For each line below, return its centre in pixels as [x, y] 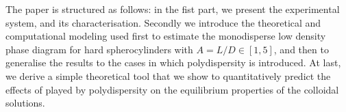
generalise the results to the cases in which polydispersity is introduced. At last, [173, 62]
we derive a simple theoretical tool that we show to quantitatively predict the [168, 75]
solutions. [25, 103]
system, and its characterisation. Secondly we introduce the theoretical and [163, 22]
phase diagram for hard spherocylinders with [99, 49]
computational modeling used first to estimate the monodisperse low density [166, 36]
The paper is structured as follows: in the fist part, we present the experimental [173, 9]
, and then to [301, 49]
